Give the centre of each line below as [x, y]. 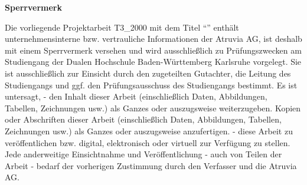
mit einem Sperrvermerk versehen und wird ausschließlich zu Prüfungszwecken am [153, 50]
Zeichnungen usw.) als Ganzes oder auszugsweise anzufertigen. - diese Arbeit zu [149, 131]
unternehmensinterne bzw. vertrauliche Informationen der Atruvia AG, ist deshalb [153, 39]
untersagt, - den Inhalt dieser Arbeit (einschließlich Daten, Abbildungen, [136, 96]
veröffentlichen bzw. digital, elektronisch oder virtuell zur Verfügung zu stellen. [148, 142]
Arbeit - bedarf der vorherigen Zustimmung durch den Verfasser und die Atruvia [151, 165]
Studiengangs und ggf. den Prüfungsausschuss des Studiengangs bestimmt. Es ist [151, 85]
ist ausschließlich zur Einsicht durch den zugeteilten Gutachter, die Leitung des [148, 73]
